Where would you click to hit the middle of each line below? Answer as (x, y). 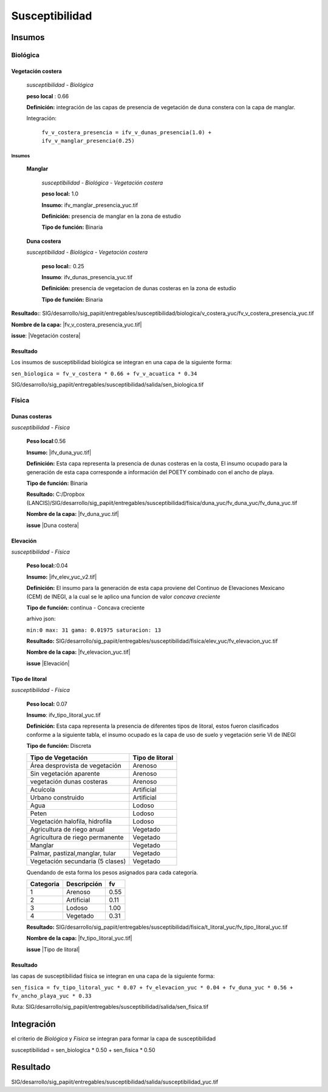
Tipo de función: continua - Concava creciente (86, 608)
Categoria (45, 884)
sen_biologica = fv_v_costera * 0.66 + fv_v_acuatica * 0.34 (104, 374)
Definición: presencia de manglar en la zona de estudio (111, 216)
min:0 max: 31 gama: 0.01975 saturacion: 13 (94, 630)
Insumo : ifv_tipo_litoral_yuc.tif (63, 715)
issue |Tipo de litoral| (53, 949)
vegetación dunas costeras (69, 781)
